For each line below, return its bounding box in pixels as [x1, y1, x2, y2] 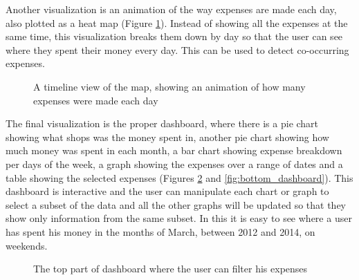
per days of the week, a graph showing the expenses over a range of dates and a [6, 156, 343, 171]
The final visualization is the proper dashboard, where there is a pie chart [6, 116, 319, 131]
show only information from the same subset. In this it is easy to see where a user [6, 211, 352, 225]
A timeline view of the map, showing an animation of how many [33, 79, 306, 93]
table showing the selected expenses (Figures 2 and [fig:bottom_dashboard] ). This [6, 170, 353, 185]
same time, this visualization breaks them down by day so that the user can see [6, 29, 343, 44]
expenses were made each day [33, 93, 158, 107]
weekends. [6, 238, 48, 252]
